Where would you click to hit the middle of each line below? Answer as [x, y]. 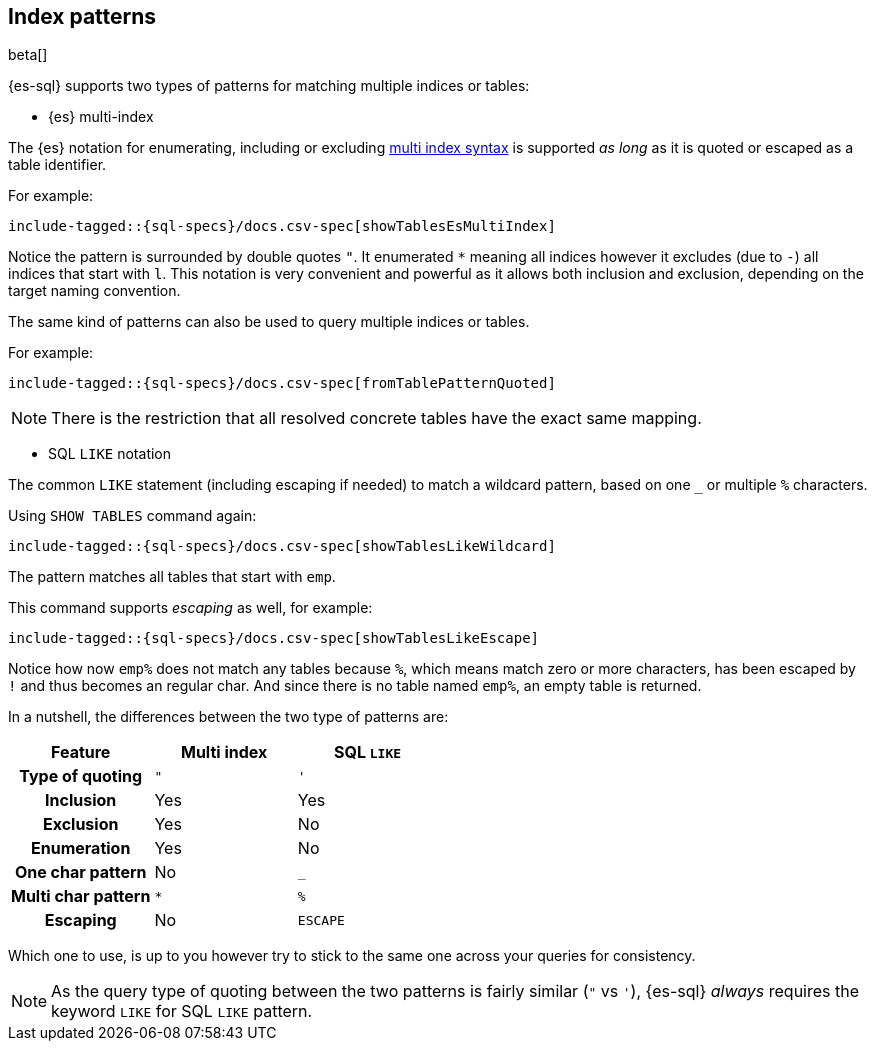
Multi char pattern [81, 896]
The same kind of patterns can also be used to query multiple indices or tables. [269, 322]
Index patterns [82, 16]
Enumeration [81, 848]
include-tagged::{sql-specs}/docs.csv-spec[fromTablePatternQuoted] [282, 383]
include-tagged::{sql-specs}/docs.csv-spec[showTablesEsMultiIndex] [282, 226]
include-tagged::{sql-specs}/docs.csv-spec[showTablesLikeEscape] [274, 638]
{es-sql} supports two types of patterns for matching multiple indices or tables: [269, 86]
